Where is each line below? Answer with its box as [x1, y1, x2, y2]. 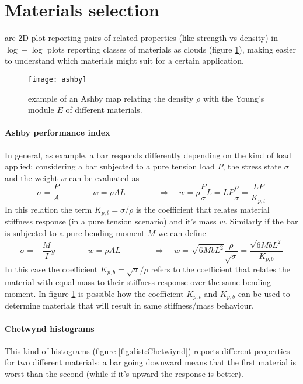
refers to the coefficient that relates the [151, 262, 290, 275]
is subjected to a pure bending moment [5, 226, 145, 238]
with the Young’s [203, 92, 264, 104]
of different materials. [65, 103, 142, 116]
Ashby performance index [5, 126, 110, 139]
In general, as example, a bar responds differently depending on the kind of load [5, 148, 291, 161]
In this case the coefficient [5, 262, 98, 275]
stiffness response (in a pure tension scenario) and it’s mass [5, 215, 217, 227]
